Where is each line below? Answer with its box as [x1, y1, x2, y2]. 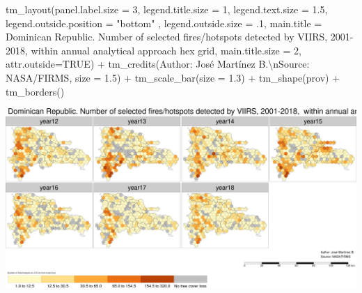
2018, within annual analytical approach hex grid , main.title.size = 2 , [6, 43, 301, 57]
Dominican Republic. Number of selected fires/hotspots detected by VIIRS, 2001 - [6, 29, 354, 44]
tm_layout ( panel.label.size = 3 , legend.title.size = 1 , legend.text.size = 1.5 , [6, 2, 328, 16]
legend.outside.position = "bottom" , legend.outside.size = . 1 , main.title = [6, 15, 322, 30]
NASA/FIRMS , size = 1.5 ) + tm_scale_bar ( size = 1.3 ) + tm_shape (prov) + [6, 70, 340, 84]
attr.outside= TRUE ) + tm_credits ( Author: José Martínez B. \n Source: [6, 57, 310, 71]
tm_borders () [6, 84, 65, 98]
